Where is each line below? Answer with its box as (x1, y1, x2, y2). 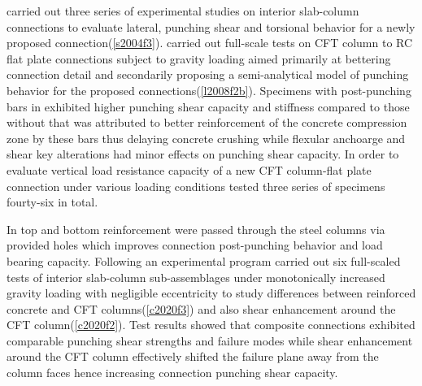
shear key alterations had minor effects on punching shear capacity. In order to (7, 145, 399, 163)
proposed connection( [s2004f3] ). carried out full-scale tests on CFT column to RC (7, 34, 413, 51)
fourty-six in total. (7, 193, 98, 210)
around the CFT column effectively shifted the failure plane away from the (7, 348, 379, 365)
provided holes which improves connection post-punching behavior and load (7, 236, 383, 254)
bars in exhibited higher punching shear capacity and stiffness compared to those (7, 98, 410, 115)
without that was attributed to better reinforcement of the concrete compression (7, 114, 407, 131)
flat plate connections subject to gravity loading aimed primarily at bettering (7, 50, 391, 67)
